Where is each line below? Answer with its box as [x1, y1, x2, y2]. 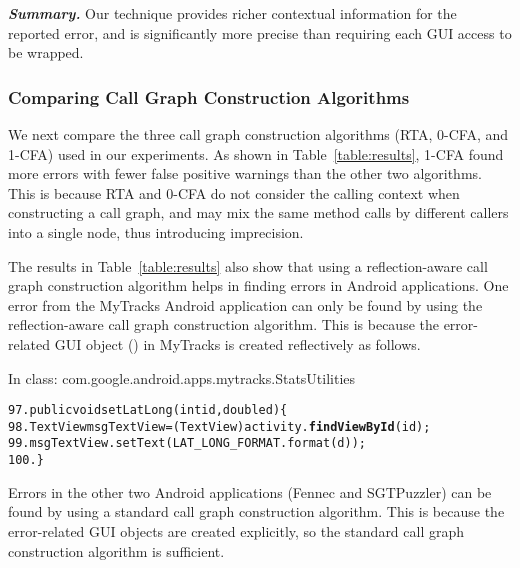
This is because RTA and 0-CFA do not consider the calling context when [8, 182, 460, 203]
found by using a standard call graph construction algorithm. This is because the [8, 501, 505, 522]
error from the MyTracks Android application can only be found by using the [8, 294, 483, 315]
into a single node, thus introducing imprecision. [8, 221, 304, 242]
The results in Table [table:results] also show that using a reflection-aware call [8, 255, 488, 276]
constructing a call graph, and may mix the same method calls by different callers [8, 202, 509, 223]
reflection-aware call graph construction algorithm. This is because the [8, 314, 439, 335]
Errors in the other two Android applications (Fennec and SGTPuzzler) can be [8, 481, 492, 502]
